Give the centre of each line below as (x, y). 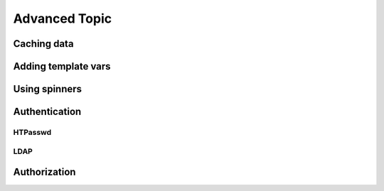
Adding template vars (62, 66)
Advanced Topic (63, 18)
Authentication (47, 112)
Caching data (43, 44)
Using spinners (47, 89)
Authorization (44, 172)
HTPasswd (32, 132)
